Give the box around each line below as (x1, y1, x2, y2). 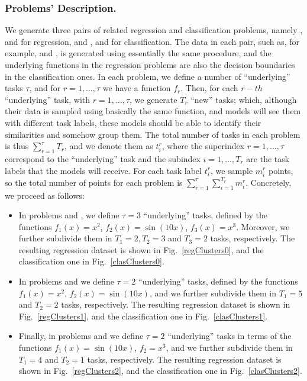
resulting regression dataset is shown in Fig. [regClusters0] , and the (18, 243, 264, 256)
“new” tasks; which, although (190, 93, 297, 105)
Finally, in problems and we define (18, 330, 144, 342)
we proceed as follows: (5, 189, 85, 201)
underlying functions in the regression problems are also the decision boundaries (5, 59, 295, 70)
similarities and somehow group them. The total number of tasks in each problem (5, 128, 300, 140)
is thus (5, 140, 29, 152)
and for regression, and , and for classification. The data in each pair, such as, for (5, 35, 300, 47)
